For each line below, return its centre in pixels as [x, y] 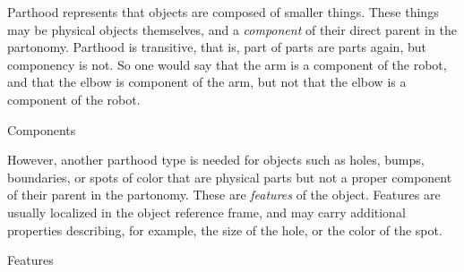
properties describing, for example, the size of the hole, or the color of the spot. [225, 229]
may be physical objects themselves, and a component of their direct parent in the [232, 29]
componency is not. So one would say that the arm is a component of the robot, [227, 64]
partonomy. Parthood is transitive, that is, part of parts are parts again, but [217, 47]
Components [42, 129]
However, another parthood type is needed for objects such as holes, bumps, [216, 160]
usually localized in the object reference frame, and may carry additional [206, 212]
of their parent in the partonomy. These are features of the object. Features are [224, 195]
